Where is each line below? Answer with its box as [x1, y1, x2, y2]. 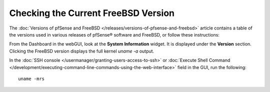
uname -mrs [18, 75, 45, 81]
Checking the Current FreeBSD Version [9, 7, 175, 18]
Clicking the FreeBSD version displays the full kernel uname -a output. [9, 48, 154, 54]
